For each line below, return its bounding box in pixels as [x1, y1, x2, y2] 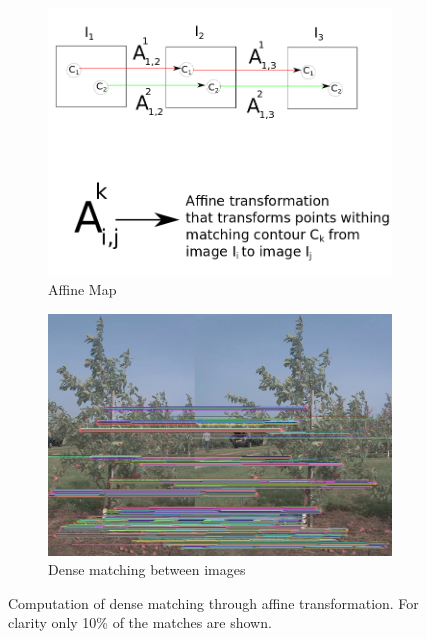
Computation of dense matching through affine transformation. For [8, 592, 419, 613]
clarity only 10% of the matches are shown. [8, 612, 272, 633]
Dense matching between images [48, 559, 246, 580]
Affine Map [48, 279, 117, 300]
